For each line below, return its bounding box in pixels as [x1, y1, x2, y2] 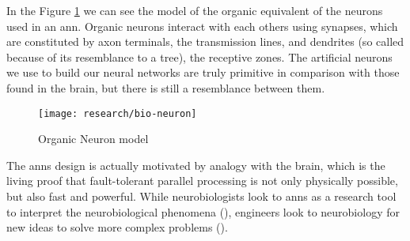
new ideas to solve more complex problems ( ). [6, 219, 228, 235]
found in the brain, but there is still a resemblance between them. [6, 79, 325, 96]
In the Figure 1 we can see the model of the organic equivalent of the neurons [6, 2, 383, 18]
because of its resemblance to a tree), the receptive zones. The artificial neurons [6, 48, 393, 65]
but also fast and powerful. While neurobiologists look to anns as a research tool [6, 188, 397, 204]
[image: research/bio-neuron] [38, 107, 197, 119]
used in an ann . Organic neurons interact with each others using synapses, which [6, 17, 398, 34]
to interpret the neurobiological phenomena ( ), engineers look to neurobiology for [6, 203, 400, 220]
